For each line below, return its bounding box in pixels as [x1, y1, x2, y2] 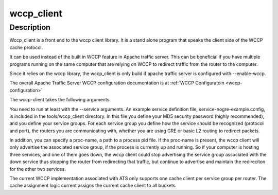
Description [9, 23, 51, 32]
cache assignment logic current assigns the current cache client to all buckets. [9, 183, 177, 189]
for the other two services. [9, 166, 66, 172]
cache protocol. [9, 44, 43, 50]
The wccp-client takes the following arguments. [9, 97, 111, 103]
